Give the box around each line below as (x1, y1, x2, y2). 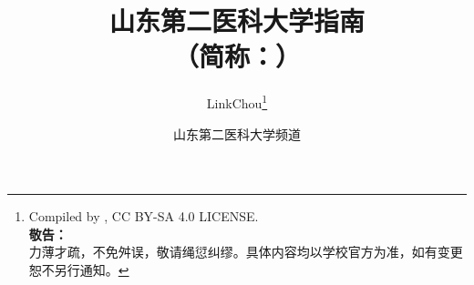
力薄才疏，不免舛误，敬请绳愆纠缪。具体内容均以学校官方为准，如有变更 (28, 242, 463, 261)
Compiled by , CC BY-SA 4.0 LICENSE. (28, 207, 259, 226)
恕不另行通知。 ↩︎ (28, 260, 129, 279)
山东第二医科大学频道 (173, 124, 301, 143)
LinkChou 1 (206, 91, 268, 112)
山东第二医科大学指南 (108, 2, 365, 39)
